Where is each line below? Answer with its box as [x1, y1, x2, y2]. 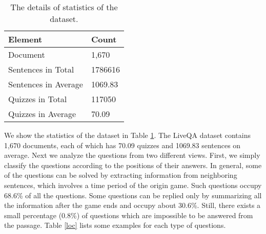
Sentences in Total [8, 63, 74, 75]
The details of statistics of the [10, 1, 118, 13]
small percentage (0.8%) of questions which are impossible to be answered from [4, 209, 253, 220]
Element [8, 33, 43, 45]
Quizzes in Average [8, 108, 76, 120]
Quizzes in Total [8, 93, 67, 105]
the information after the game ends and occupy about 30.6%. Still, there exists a [4, 200, 261, 210]
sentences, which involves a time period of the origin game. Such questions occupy [4, 179, 262, 190]
